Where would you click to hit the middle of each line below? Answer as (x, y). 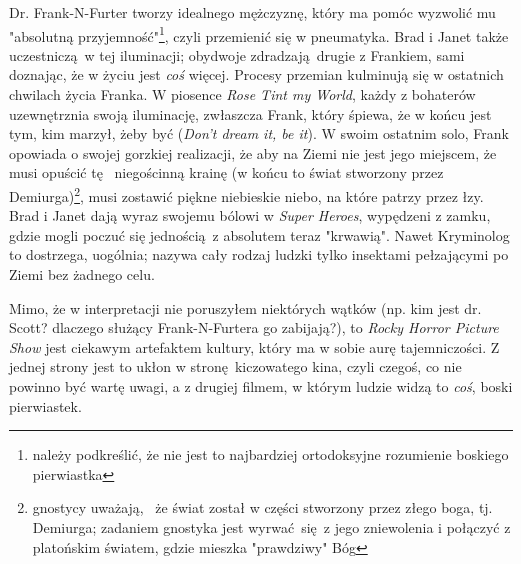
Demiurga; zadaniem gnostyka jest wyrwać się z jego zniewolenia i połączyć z (271, 526)
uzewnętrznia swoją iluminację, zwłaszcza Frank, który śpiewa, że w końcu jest (250, 113)
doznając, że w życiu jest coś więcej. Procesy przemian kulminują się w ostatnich (256, 74)
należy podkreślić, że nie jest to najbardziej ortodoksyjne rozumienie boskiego (270, 454)
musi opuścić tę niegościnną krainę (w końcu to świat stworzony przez (226, 172)
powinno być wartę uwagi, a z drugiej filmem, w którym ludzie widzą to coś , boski (261, 386)
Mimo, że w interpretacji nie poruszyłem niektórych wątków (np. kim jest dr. (245, 307)
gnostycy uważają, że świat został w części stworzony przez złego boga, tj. (262, 507)
